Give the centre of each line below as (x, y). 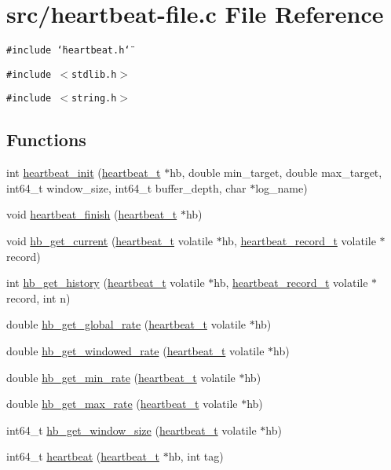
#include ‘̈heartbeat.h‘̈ (68, 51)
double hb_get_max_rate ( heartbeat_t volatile (122, 404)
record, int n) (38, 297)
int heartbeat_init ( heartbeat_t (84, 173)
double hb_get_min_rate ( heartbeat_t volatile (121, 377)
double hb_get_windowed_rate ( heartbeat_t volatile (135, 351)
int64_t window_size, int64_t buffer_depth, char (126, 187)
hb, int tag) (196, 456)
